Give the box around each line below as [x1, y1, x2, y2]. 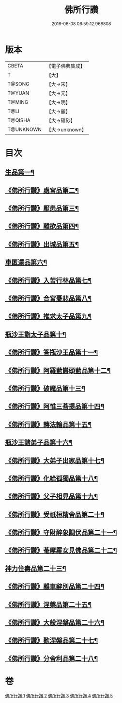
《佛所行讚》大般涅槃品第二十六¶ [5, 619, 105, 627]
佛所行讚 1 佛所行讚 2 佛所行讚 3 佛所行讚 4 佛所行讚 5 [5, 692, 113, 699]
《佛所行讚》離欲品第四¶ [5, 222, 79, 230]
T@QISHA [7, 117, 30, 124]
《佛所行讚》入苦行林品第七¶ [5, 276, 92, 284]
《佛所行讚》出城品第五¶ [5, 240, 79, 248]
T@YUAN [7, 89, 30, 96]
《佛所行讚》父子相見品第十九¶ [5, 492, 98, 501]
